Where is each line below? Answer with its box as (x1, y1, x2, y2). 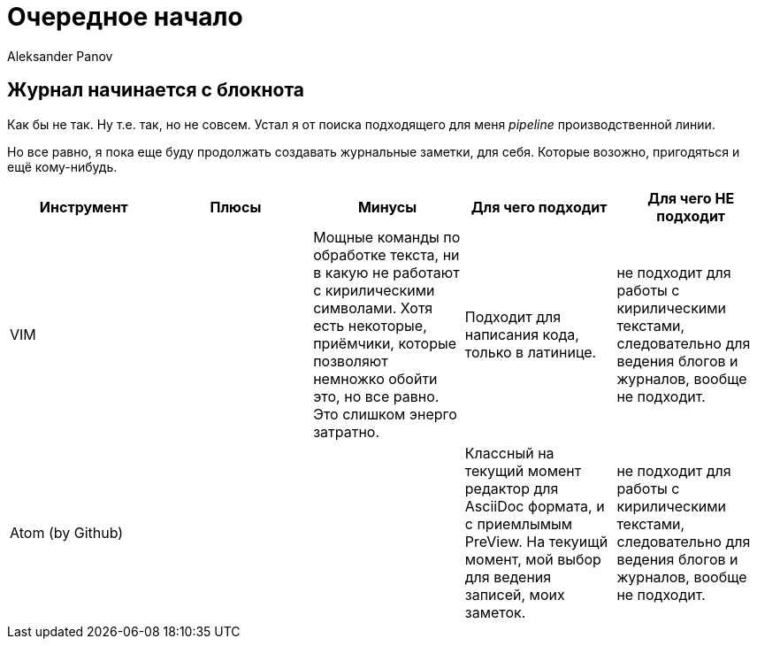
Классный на (464, 443, 554, 462)
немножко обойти (313, 369, 438, 388)
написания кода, (464, 325, 579, 343)
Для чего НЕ (647, 188, 735, 207)
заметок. (464, 603, 526, 621)
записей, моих (464, 585, 565, 604)
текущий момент (464, 461, 582, 480)
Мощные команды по (313, 227, 461, 246)
